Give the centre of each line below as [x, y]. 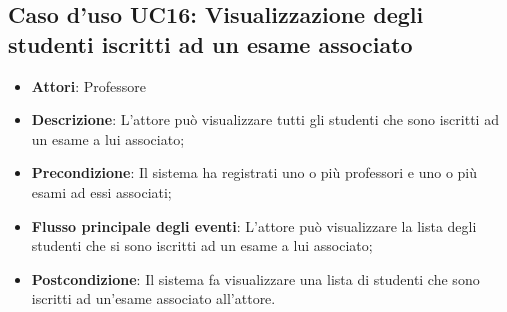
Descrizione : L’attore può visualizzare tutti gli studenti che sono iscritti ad [265, 119]
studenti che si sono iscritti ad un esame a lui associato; [202, 245]
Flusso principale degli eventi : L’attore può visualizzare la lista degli [254, 225]
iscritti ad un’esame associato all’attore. [153, 298]
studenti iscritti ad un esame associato [210, 43]
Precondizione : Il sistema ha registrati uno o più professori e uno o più [254, 172]
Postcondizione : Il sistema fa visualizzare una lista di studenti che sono [255, 278]
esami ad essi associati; [101, 191]
